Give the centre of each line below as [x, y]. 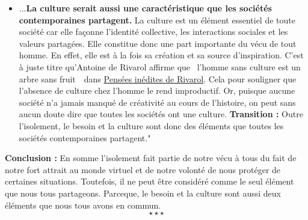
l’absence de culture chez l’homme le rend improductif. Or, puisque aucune [157, 90]
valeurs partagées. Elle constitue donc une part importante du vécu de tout [158, 43]
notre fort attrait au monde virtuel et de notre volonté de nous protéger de [143, 169]
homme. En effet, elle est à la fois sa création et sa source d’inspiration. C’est [161, 55]
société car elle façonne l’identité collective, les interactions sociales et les [153, 32]
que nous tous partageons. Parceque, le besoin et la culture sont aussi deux [143, 193]
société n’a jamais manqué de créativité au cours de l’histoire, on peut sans [157, 102]
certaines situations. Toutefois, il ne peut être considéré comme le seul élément [149, 181]
